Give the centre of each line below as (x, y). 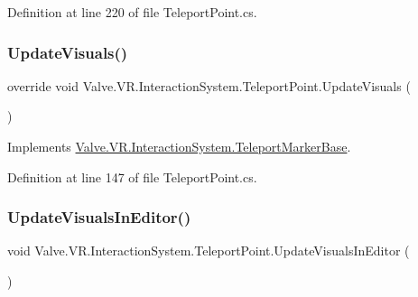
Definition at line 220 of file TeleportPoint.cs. (132, 12)
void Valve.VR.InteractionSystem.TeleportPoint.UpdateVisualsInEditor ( (209, 251)
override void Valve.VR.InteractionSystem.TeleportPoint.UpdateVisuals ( (209, 85)
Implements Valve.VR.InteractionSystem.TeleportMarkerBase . (179, 146)
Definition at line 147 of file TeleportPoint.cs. (132, 176)
